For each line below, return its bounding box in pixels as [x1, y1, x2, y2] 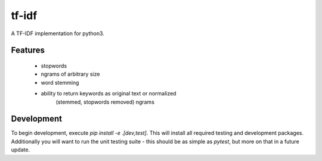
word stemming [41, 79, 79, 86]
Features [11, 45, 45, 55]
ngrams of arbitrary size [41, 70, 100, 78]
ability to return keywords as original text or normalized [41, 90, 177, 97]
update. [11, 146, 30, 153]
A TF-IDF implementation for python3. [11, 30, 104, 37]
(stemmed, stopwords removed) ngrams [55, 98, 155, 106]
